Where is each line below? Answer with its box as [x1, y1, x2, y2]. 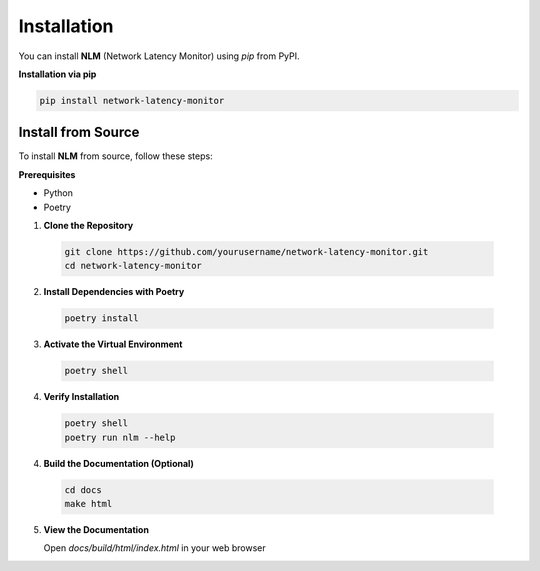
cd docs [64, 484, 102, 495]
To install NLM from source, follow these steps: [18, 150, 214, 162]
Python [43, 187, 74, 199]
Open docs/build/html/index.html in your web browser [43, 542, 267, 554]
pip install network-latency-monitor [39, 95, 225, 106]
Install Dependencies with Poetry [43, 286, 185, 298]
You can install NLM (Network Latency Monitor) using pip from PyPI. [18, 50, 300, 62]
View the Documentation [43, 524, 150, 535]
